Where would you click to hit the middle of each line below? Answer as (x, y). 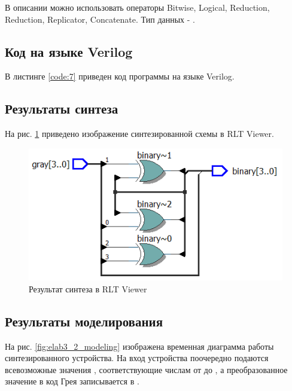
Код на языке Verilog (69, 51)
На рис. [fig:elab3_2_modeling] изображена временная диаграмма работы (139, 346)
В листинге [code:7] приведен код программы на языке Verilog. (120, 76)
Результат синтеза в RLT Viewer (88, 288)
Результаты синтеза (62, 109)
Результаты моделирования (84, 321)
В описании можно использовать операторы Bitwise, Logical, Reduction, (137, 7)
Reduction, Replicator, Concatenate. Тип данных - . (100, 19)
